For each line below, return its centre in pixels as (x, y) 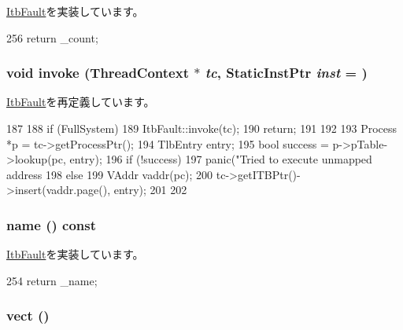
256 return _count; (52, 37)
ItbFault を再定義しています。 (81, 102)
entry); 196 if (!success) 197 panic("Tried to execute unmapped (221, 159)
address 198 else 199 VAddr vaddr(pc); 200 (110, 174)
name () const (52, 224)
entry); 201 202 (150, 190)
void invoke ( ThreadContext (98, 73)
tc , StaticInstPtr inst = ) (286, 73)
